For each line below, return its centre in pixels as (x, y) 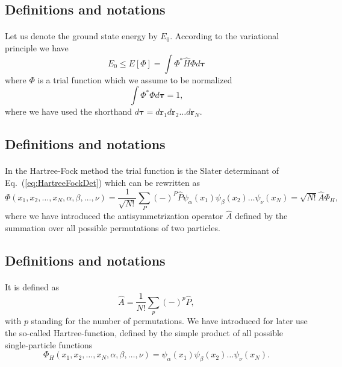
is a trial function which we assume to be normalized (135, 79)
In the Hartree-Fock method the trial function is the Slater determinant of (142, 171)
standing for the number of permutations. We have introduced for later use (169, 321)
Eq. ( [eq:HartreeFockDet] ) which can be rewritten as (102, 182)
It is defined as (32, 286)
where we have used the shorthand (68, 111)
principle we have (37, 47)
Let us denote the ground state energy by (81, 36)
